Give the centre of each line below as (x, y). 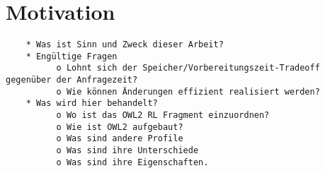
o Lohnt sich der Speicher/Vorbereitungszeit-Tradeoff (188, 68)
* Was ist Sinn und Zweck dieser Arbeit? (125, 45)
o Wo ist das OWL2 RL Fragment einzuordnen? (163, 115)
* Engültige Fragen (72, 56)
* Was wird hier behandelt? (92, 103)
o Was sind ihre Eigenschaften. (132, 162)
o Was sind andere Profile (120, 139)
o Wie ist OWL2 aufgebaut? (120, 127)
